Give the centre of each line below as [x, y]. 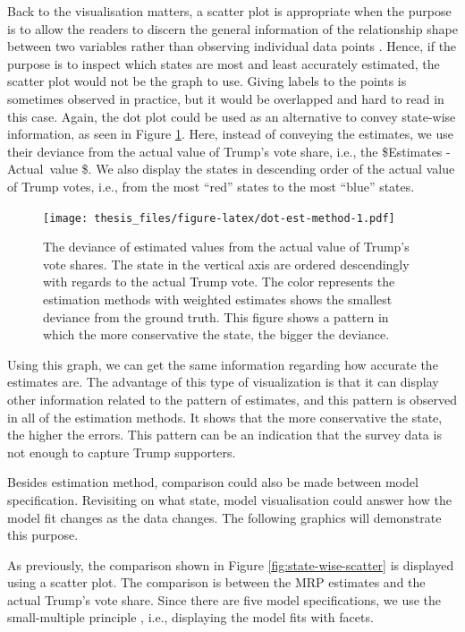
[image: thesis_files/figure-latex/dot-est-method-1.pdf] [219, 218]
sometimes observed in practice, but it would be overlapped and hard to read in [226, 98]
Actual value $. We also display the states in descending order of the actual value [231, 169]
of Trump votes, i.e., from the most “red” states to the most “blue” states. [211, 186]
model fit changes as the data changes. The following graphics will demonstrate [224, 517]
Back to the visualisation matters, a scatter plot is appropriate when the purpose [229, 11]
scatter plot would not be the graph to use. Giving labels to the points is [207, 81]
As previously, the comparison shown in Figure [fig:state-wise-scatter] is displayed [231, 564]
